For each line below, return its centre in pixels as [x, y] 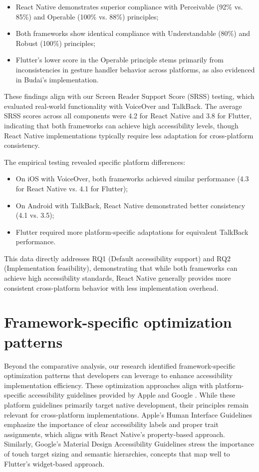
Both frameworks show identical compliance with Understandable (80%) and [133, 33]
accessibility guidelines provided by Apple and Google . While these [132, 395]
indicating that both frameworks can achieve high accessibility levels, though [121, 125]
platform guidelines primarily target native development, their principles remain [127, 404]
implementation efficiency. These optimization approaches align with [109, 385]
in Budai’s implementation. [57, 79]
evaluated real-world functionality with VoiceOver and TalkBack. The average [123, 106]
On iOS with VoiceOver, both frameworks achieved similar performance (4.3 [132, 179]
